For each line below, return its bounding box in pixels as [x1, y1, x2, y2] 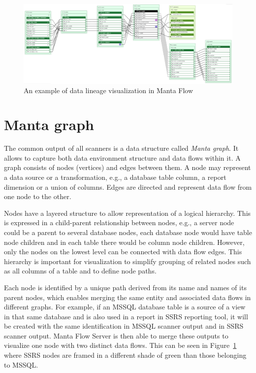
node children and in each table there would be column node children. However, [4, 237, 245, 247]
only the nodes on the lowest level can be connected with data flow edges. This [4, 246, 242, 257]
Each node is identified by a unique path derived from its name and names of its [4, 282, 247, 292]
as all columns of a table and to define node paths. [4, 266, 157, 276]
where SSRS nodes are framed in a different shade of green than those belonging [4, 350, 247, 360]
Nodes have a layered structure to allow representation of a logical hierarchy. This [4, 207, 251, 218]
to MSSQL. [4, 359, 38, 370]
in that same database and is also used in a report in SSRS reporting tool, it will [4, 311, 248, 321]
